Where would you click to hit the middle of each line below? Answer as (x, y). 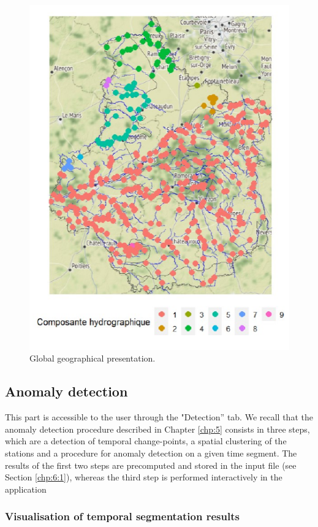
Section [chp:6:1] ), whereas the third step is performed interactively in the (144, 477)
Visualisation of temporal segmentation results (122, 516)
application (26, 489)
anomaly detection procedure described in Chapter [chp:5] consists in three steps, (157, 429)
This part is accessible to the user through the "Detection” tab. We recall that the (159, 417)
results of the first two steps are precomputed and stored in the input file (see (151, 465)
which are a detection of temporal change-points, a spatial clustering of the (146, 441)
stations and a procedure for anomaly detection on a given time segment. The (151, 453)
